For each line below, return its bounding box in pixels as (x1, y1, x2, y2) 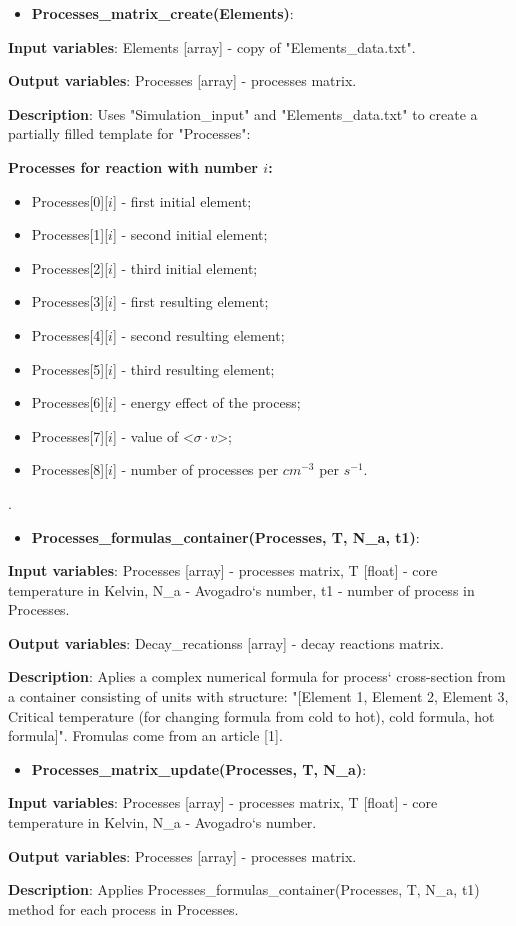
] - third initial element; (112, 257, 258, 278)
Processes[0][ (31, 190, 109, 211)
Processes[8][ (31, 459, 109, 480)
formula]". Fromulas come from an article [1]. (8, 725, 283, 746)
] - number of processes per (112, 459, 279, 480)
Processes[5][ (31, 358, 109, 379)
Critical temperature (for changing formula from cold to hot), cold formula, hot (8, 705, 495, 726)
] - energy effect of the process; (112, 392, 301, 413)
